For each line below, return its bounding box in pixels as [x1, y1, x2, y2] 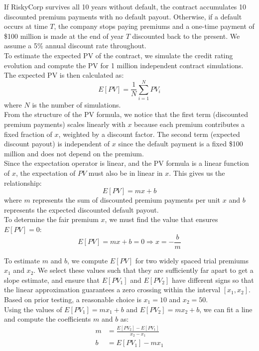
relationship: [4, 177, 42, 188]
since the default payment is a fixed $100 [118, 138, 243, 149]
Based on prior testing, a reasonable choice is [4, 294, 141, 305]
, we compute [67, 255, 108, 265]
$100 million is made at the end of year [4, 30, 124, 41]
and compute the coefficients [4, 314, 91, 324]
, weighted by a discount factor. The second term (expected [58, 128, 240, 139]
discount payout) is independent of [4, 138, 110, 149]
